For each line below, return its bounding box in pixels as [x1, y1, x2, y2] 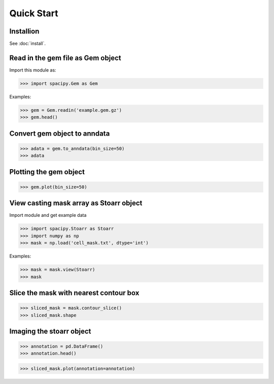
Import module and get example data [9, 212, 87, 218]
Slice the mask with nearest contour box [9, 289, 140, 297]
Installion [9, 27, 40, 36]
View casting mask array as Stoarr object [9, 199, 143, 208]
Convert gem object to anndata [9, 129, 110, 138]
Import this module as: [9, 67, 56, 73]
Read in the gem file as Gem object [9, 53, 121, 62]
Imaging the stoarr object [9, 327, 91, 335]
